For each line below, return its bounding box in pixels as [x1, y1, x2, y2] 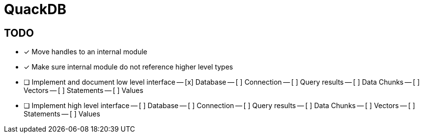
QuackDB [4, 1, 66, 18]
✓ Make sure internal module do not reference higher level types [24, 63, 233, 71]
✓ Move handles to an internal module [24, 47, 147, 56]
